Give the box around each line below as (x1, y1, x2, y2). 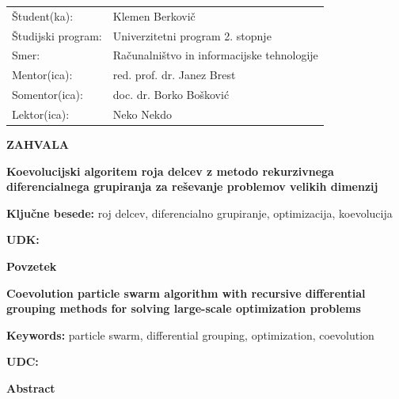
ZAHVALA (6, 136, 70, 153)
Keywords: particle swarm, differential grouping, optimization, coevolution (6, 326, 374, 343)
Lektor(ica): (12, 105, 70, 122)
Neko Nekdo (112, 105, 173, 122)
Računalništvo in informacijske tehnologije (112, 47, 318, 63)
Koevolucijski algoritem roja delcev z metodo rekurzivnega (6, 162, 334, 179)
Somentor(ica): (12, 86, 83, 103)
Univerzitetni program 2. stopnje (112, 27, 272, 44)
